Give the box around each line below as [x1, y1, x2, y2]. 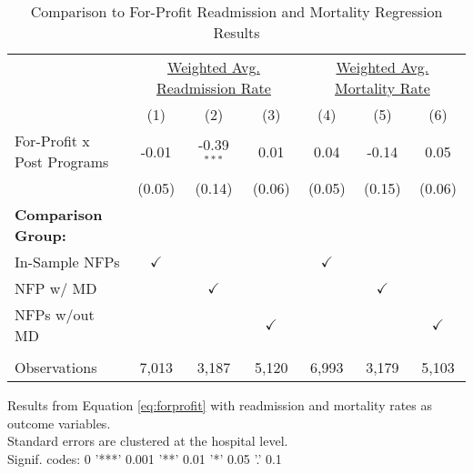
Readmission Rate [156, 77, 271, 98]
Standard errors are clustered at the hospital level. [7, 431, 288, 450]
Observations [15, 357, 97, 378]
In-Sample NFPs [15, 251, 120, 272]
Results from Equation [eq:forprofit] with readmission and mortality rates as [7, 396, 433, 414]
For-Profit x [15, 130, 90, 151]
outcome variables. [7, 413, 111, 432]
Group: [15, 225, 66, 246]
